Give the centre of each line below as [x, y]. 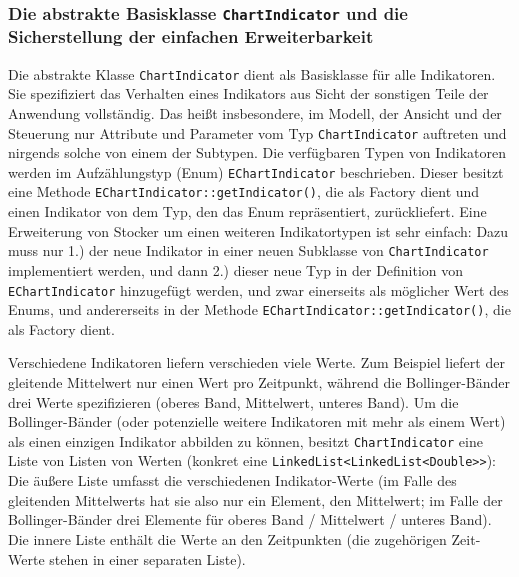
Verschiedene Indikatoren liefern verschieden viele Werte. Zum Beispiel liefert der [256, 362]
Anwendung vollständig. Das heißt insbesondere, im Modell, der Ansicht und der [255, 112]
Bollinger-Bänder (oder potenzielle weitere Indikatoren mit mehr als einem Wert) [257, 421]
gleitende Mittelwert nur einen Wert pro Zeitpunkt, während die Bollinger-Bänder [259, 382]
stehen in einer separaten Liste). [147, 558]
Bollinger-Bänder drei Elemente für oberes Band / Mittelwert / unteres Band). [250, 519]
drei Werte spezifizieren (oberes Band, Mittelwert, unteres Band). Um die [233, 401]
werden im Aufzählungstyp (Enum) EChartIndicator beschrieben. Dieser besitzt [256, 171]
